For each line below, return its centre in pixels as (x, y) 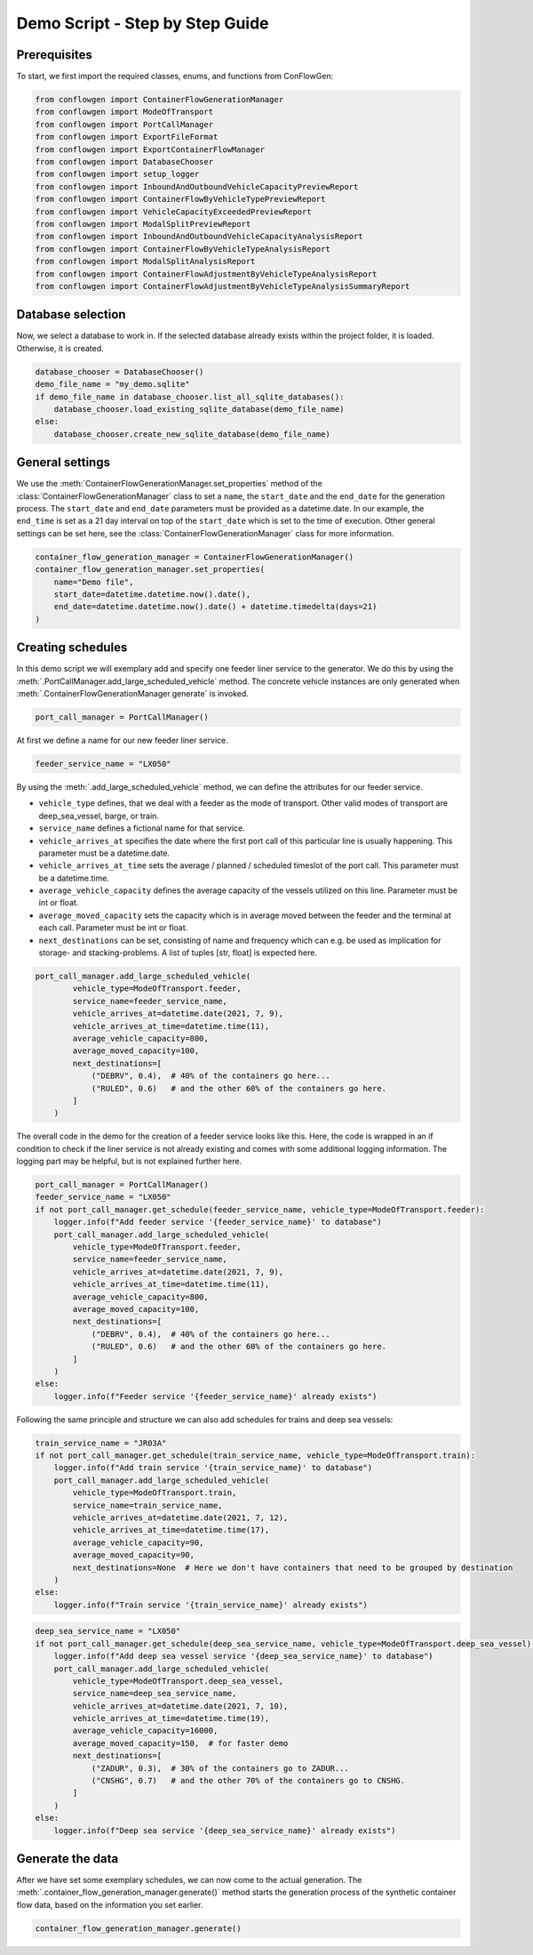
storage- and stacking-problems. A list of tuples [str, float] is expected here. (178, 953)
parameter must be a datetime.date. (104, 853)
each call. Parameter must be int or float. (113, 928)
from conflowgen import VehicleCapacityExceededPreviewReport (173, 212)
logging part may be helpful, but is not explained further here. (129, 1162)
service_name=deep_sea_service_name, (155, 1694)
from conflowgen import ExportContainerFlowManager (150, 149)
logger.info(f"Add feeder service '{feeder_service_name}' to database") (218, 1222)
